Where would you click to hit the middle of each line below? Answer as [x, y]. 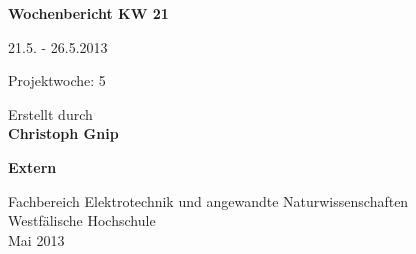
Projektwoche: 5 [57, 80]
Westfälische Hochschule [82, 220]
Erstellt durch [50, 113]
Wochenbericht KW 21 [88, 13]
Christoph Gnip [63, 133]
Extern [32, 166]
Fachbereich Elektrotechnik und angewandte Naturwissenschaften [208, 200]
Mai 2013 [36, 239]
